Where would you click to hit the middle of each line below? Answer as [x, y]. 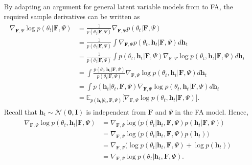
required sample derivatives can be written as [72, 16]
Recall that [21, 111]
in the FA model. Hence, [212, 111]
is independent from [116, 111]
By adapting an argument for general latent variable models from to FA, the [119, 6]
